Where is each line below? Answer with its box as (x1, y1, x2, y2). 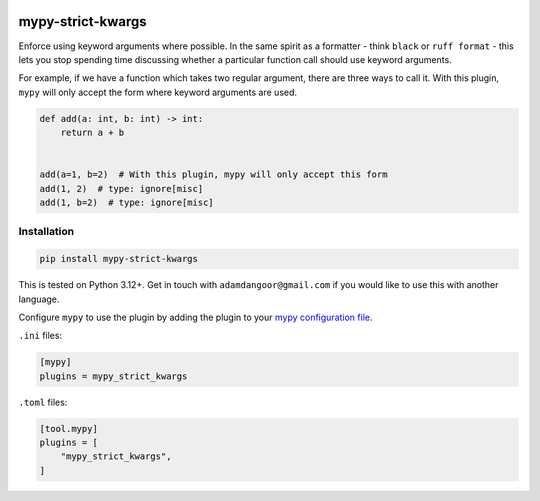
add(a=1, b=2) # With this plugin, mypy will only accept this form (39, 169, 388, 180)
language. (18, 293, 60, 305)
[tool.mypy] (39, 423, 99, 434)
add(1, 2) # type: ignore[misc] (39, 183, 204, 194)
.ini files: (18, 330, 63, 342)
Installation (18, 225, 75, 239)
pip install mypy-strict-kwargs (39, 253, 199, 265)
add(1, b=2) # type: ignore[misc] (39, 197, 214, 209)
